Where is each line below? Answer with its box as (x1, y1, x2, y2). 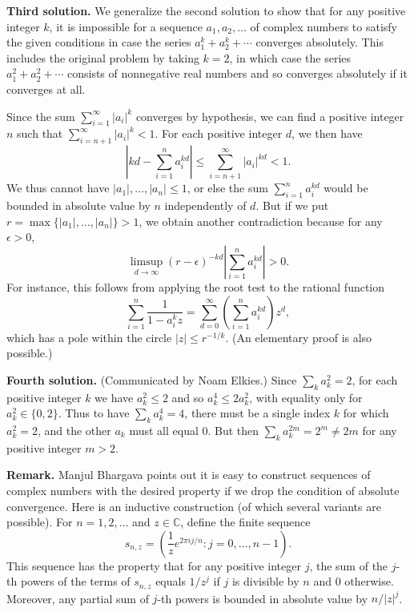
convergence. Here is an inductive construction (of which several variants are (6, 497, 381, 514)
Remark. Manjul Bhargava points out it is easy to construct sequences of (6, 466, 371, 483)
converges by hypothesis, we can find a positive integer (135, 107, 404, 124)
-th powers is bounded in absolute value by (157, 590, 368, 606)
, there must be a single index (184, 405, 331, 421)
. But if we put (255, 197, 329, 214)
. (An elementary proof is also (225, 328, 372, 345)
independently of (164, 197, 247, 214)
